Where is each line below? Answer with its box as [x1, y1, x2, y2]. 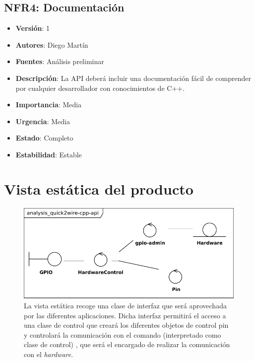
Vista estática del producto [4, 178, 193, 199]
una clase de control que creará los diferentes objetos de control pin [24, 320, 229, 330]
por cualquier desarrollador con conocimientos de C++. [15, 82, 185, 93]
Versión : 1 [15, 23, 50, 33]
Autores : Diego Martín [15, 39, 88, 50]
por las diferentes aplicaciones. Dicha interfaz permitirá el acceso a [24, 310, 226, 320]
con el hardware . [24, 349, 73, 360]
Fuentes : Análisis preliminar [15, 56, 104, 67]
